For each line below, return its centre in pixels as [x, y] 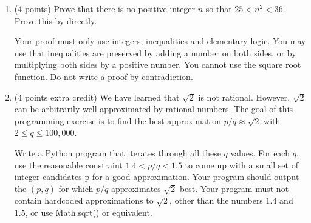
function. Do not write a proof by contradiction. [104, 76]
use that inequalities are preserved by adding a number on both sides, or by [155, 52]
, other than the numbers [216, 200]
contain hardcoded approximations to [84, 200]
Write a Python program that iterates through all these [118, 152]
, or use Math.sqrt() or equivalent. [89, 212]
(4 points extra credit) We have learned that [97, 97]
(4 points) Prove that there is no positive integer [105, 8]
